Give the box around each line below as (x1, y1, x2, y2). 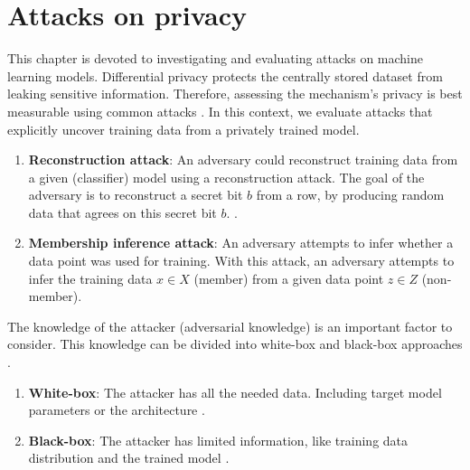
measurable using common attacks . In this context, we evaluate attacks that (7, 101, 433, 120)
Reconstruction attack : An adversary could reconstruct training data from (28, 150, 458, 169)
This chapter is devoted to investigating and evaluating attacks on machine (7, 49, 423, 68)
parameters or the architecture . (28, 400, 205, 419)
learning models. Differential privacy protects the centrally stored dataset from (7, 66, 443, 85)
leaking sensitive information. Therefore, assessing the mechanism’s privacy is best (7, 84, 463, 103)
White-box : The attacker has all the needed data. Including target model (28, 382, 442, 401)
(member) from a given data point (193, 268, 384, 287)
